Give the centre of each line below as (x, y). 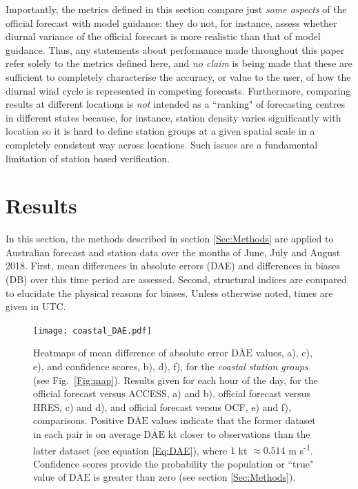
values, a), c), (284, 353)
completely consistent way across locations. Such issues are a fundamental (162, 144)
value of (50, 477)
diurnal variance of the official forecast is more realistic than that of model (163, 36)
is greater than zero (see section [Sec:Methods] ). (195, 477)
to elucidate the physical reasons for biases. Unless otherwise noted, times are (169, 293)
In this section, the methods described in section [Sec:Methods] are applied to (170, 239)
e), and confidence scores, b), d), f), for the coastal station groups (171, 366)
